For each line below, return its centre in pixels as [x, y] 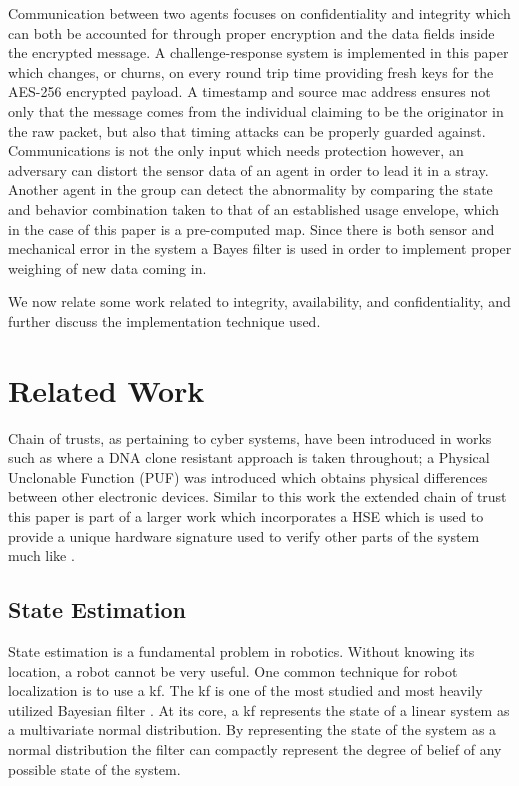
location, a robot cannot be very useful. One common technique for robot [233, 670]
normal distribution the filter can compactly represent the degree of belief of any [255, 748]
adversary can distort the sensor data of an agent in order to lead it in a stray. [248, 169]
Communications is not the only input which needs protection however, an [236, 150]
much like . [41, 555]
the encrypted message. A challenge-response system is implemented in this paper [258, 52]
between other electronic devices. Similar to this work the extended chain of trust [257, 496]
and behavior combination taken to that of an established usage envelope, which [254, 208]
